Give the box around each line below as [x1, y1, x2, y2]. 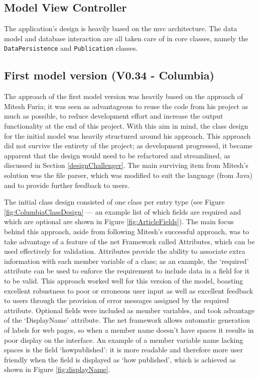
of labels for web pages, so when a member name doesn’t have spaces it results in [4, 324, 254, 335]
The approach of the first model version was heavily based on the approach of [4, 91, 243, 102]
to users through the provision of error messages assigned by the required [4, 295, 229, 306]
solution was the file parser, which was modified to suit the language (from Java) [4, 170, 252, 180]
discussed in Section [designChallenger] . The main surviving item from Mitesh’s [4, 160, 248, 170]
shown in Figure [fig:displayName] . [4, 364, 110, 374]
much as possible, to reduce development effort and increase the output [4, 111, 223, 121]
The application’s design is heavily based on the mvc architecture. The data [4, 23, 237, 34]
